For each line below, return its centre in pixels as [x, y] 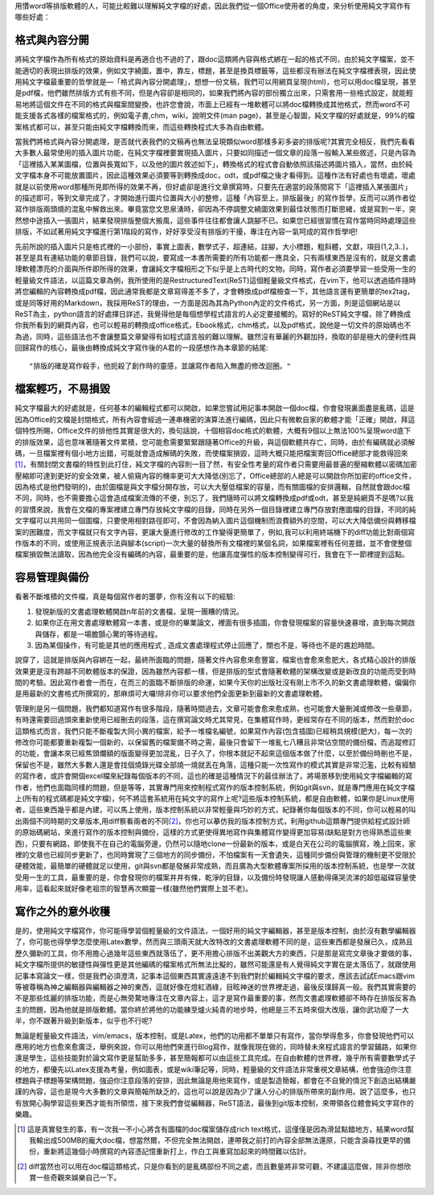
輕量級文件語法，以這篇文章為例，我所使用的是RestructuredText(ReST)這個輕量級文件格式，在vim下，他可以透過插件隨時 [216, 280]
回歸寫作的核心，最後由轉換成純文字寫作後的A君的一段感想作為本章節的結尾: [141, 348]
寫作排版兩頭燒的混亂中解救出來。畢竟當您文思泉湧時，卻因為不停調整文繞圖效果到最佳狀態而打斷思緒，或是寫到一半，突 [215, 209]
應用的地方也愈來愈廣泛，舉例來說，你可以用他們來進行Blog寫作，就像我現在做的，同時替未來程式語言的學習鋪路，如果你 [216, 1046]
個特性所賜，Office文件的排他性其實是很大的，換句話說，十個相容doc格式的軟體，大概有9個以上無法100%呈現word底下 [213, 431]
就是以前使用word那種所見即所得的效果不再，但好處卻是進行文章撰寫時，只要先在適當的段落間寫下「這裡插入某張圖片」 [213, 187]
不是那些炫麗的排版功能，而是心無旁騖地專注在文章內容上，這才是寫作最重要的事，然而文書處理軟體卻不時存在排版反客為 [215, 998]
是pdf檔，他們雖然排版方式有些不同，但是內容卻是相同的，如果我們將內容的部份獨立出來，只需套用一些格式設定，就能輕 [214, 93]
